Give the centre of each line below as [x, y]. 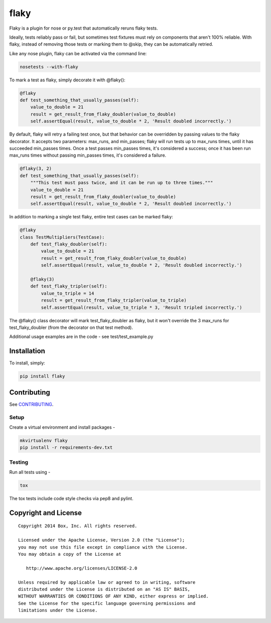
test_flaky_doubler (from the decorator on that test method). [71, 327]
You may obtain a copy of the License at [70, 554]
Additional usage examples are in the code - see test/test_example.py [81, 337]
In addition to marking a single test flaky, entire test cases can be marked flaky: [91, 217]
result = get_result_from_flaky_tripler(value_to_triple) [114, 300]
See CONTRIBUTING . [31, 404]
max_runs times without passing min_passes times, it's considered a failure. [88, 155]
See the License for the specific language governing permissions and [107, 603]
